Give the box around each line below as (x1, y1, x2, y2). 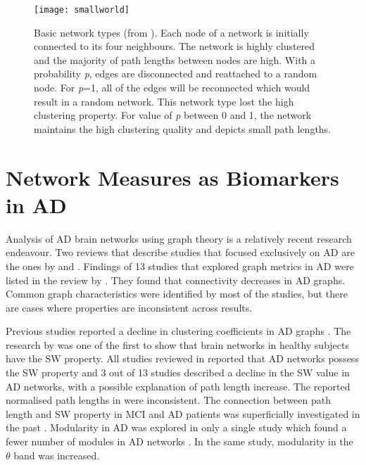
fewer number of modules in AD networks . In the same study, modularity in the (6, 434, 353, 449)
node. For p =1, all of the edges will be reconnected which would (34, 80, 310, 95)
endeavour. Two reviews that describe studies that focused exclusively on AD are (6, 245, 355, 260)
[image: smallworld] (34, 5, 130, 15)
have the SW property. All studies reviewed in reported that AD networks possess (6, 351, 359, 366)
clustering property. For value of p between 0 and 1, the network (34, 108, 312, 122)
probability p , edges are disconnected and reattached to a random (34, 66, 317, 81)
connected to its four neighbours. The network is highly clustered (34, 39, 315, 53)
